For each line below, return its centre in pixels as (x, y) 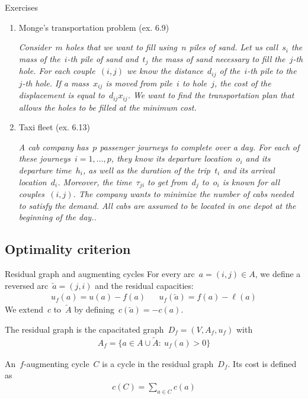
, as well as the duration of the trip (147, 170)
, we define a (278, 273)
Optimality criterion (68, 249)
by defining (94, 309)
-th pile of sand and (103, 58)
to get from (168, 181)
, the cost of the (243, 83)
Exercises (21, 7)
